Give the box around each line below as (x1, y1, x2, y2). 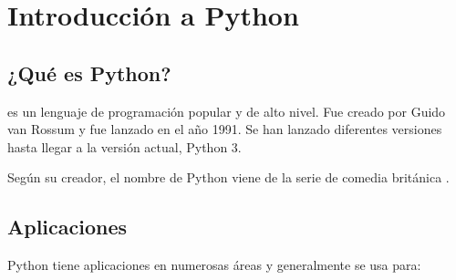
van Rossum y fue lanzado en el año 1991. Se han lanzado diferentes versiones (7, 119, 442, 139)
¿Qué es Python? (7, 58, 171, 87)
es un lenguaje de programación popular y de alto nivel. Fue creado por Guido (7, 101, 446, 120)
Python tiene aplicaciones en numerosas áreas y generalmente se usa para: (7, 255, 421, 275)
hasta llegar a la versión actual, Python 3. (7, 137, 242, 156)
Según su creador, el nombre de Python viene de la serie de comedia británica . (7, 168, 450, 187)
